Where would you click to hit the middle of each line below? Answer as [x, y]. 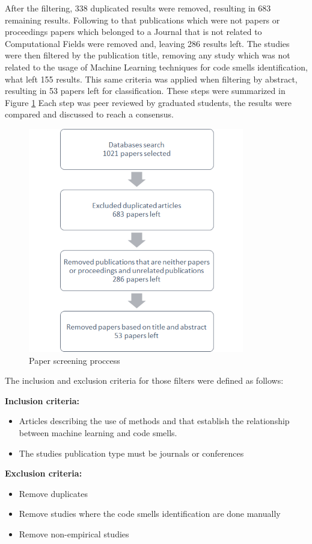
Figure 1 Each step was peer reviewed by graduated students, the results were [148, 102]
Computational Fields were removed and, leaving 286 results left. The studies [147, 43]
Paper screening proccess [75, 360]
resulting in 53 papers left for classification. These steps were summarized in [145, 91]
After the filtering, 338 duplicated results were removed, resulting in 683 [138, 8]
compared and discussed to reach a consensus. [89, 114]
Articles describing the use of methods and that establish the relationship [154, 421]
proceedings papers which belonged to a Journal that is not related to [133, 32]
